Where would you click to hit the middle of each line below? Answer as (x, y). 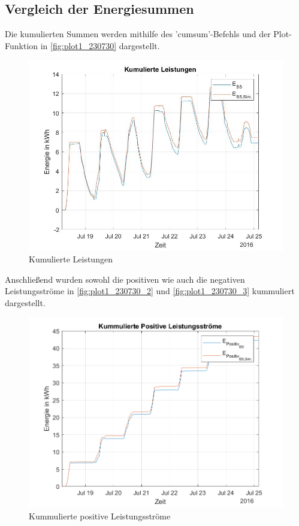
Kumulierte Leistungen (71, 259)
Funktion (22, 45)
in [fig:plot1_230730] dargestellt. (100, 45)
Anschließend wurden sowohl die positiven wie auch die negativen (125, 279)
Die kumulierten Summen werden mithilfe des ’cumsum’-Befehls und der (138, 34)
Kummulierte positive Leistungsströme (100, 516)
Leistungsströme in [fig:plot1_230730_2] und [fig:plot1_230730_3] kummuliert (150, 291)
